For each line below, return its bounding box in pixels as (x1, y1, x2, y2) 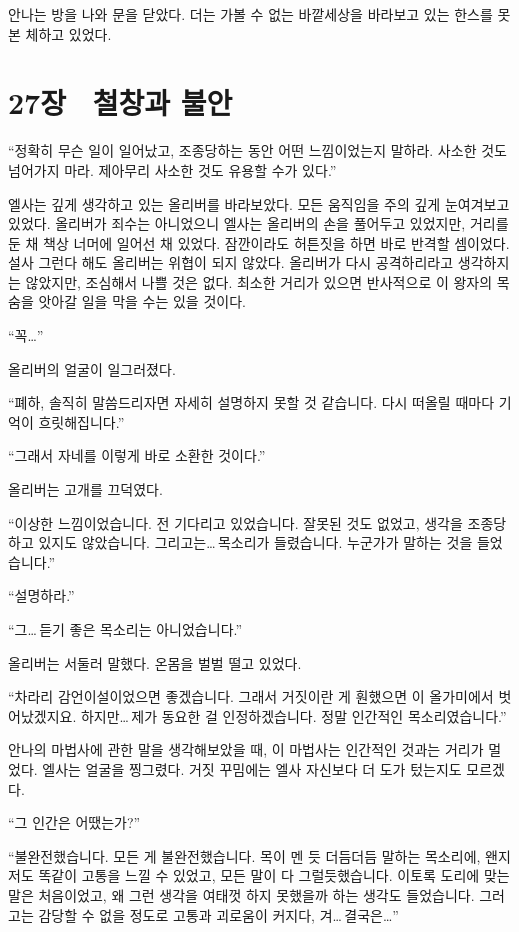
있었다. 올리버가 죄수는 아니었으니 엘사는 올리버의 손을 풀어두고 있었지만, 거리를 (8, 213, 509, 234)
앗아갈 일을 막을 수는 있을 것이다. (38, 291, 246, 312)
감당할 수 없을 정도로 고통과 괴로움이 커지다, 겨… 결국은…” (38, 904, 399, 925)
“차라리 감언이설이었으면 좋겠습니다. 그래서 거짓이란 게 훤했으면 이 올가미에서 (8, 686, 494, 707)
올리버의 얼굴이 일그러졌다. (8, 358, 176, 379)
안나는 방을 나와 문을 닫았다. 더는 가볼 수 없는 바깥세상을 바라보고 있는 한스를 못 (8, 4, 511, 24)
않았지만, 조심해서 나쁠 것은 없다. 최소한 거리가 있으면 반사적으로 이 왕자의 (25, 271, 493, 292)
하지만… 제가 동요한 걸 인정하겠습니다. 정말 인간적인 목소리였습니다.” (80, 705, 507, 726)
